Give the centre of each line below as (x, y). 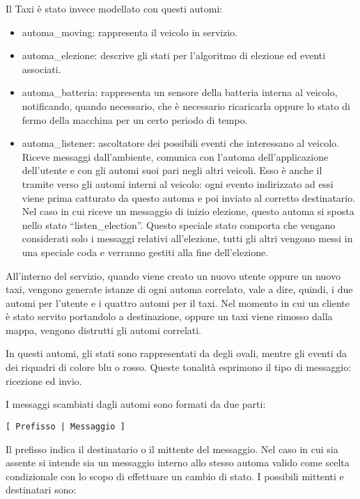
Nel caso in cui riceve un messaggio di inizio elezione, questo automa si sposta (188, 211)
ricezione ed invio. (44, 380)
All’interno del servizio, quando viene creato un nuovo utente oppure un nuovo (173, 275)
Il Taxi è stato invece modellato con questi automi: (114, 8)
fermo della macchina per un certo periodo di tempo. (135, 119)
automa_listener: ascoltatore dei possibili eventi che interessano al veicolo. (180, 143)
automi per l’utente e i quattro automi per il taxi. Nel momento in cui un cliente (178, 302)
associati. (41, 69)
